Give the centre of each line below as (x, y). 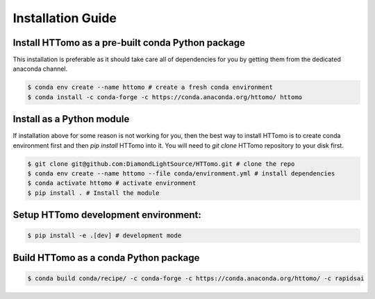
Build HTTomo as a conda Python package (106, 258)
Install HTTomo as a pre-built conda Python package (129, 43)
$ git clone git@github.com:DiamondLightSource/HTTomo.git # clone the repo (161, 164)
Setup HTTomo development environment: (107, 215)
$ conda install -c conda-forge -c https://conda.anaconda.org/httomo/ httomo (165, 97)
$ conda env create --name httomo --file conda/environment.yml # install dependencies (181, 174)
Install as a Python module (71, 119)
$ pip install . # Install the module (93, 193)
